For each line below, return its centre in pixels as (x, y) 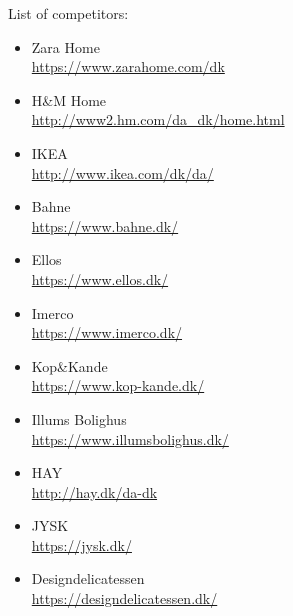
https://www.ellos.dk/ (100, 278)
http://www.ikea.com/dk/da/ (122, 172)
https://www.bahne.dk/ (105, 225)
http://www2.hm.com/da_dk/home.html (158, 119)
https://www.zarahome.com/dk (128, 66)
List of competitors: (68, 13)
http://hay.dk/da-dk (94, 491)
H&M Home (69, 99)
